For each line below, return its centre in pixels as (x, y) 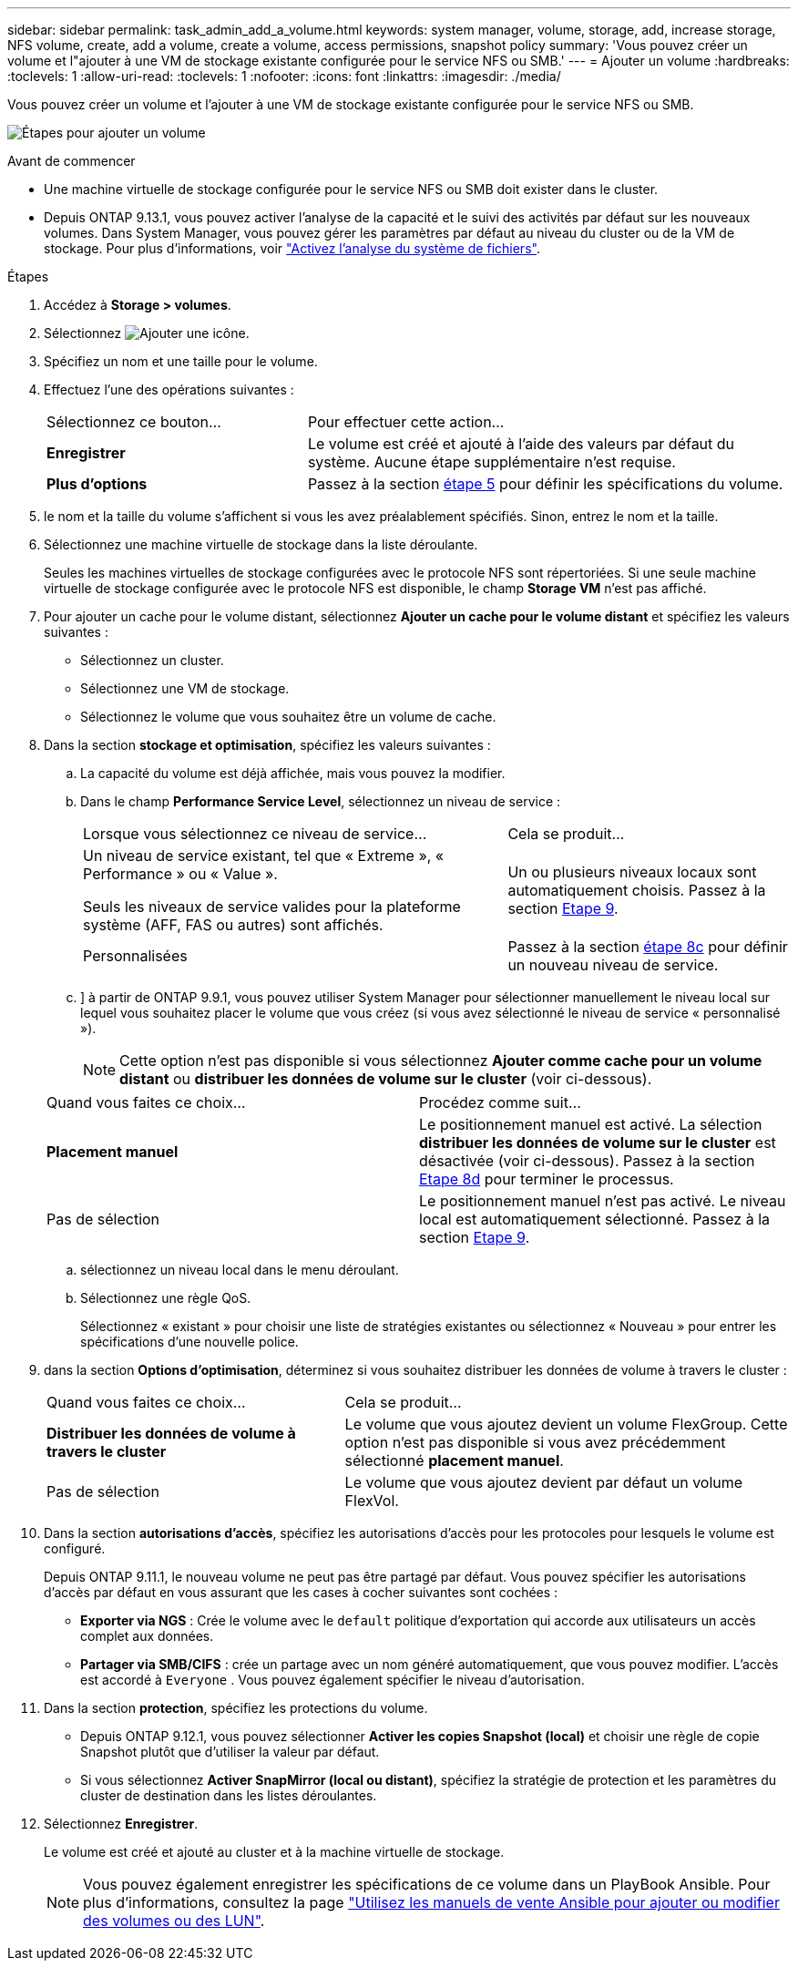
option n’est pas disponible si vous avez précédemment (535, 1442)
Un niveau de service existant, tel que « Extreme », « (264, 856)
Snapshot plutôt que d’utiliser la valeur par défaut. (230, 1752)
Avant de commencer (72, 161)
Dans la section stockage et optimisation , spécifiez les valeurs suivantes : (267, 745)
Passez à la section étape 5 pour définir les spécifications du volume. (545, 484)
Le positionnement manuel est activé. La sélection (591, 1124)
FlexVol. (372, 1501)
